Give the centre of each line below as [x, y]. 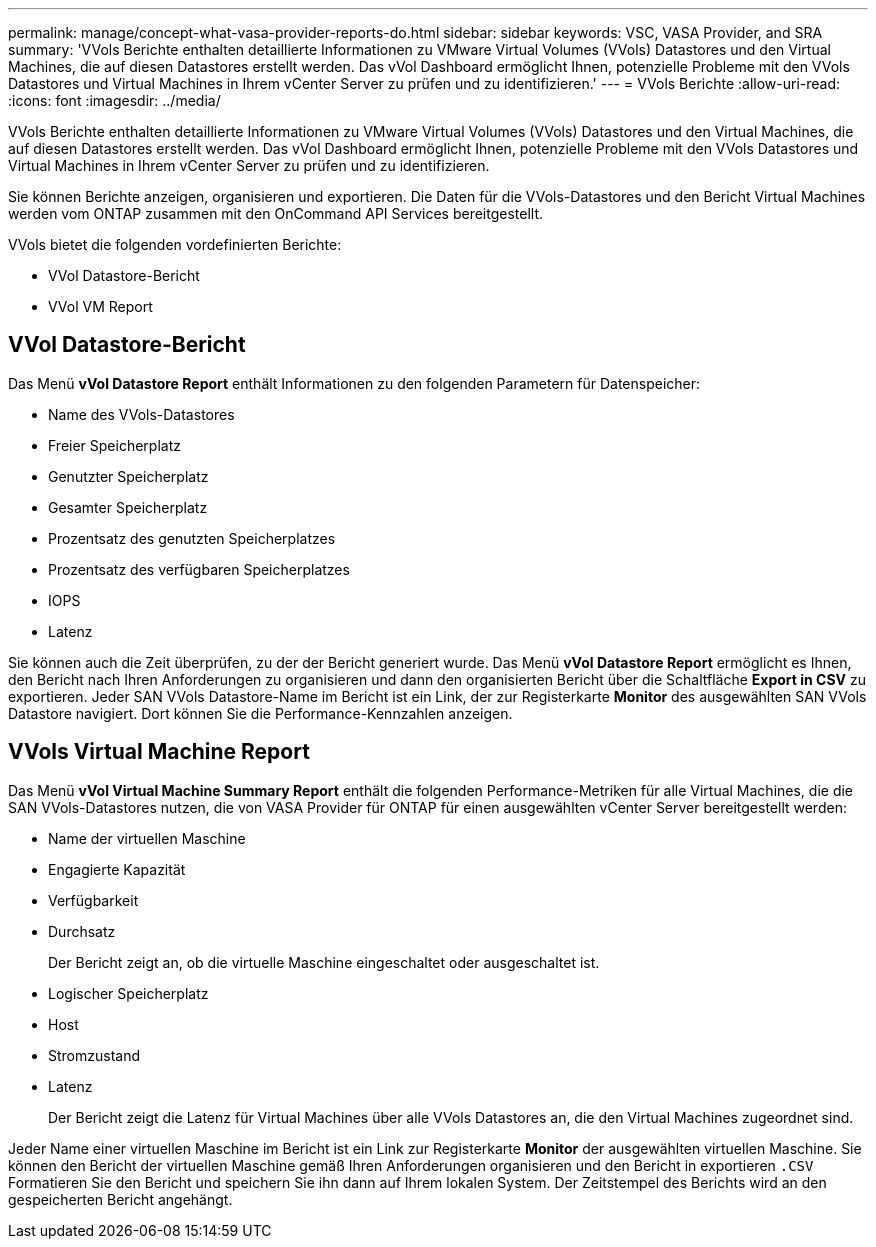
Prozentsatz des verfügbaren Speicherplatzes [199, 569]
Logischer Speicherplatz [128, 993]
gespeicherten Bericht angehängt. [120, 1199]
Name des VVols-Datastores [141, 414]
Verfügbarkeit [93, 900]
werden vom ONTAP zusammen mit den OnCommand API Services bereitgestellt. [276, 213]
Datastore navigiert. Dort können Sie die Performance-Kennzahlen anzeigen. [260, 713]
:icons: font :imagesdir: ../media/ [114, 100]
